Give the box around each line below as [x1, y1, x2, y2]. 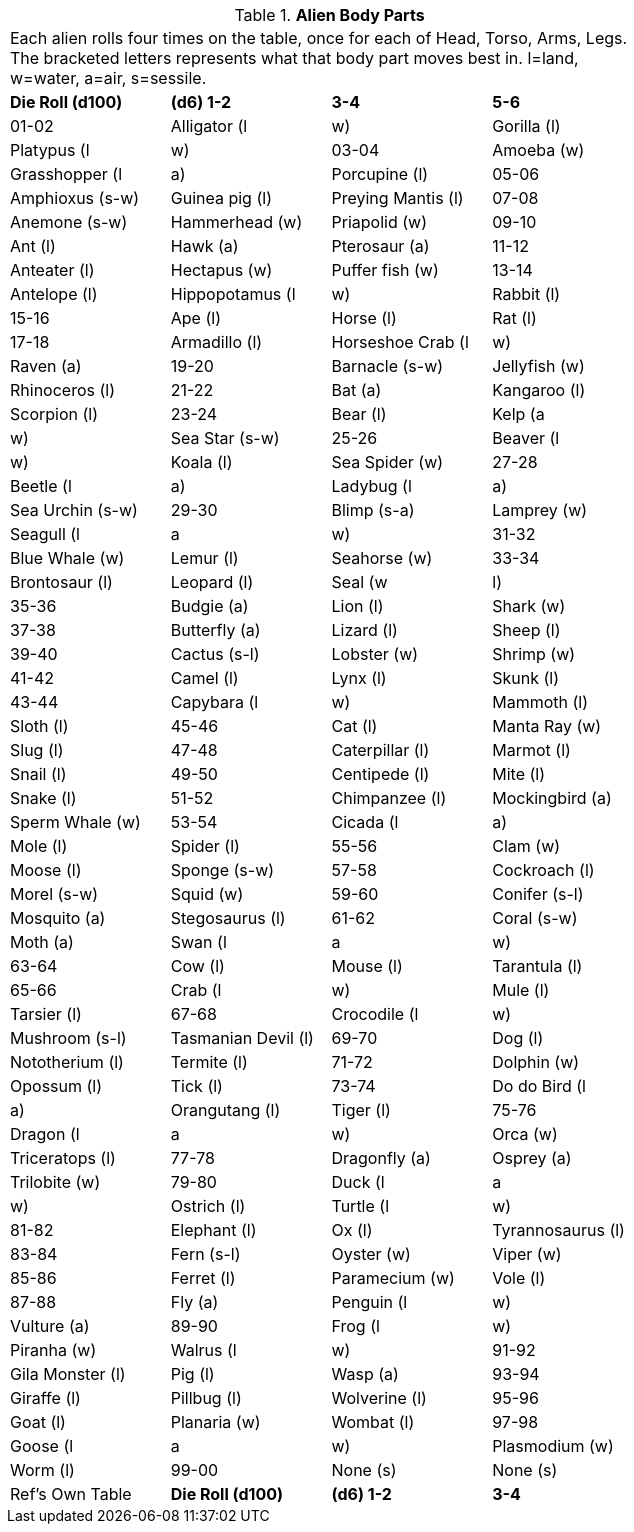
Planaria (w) [170, 1412, 261, 1432]
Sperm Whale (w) [10, 812, 141, 832]
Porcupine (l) [331, 164, 429, 184]
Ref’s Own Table [10, 1484, 132, 1504]
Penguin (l [331, 1292, 408, 1312]
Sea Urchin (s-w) [10, 500, 138, 520]
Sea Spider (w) [331, 452, 444, 472]
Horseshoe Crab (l [331, 332, 469, 352]
